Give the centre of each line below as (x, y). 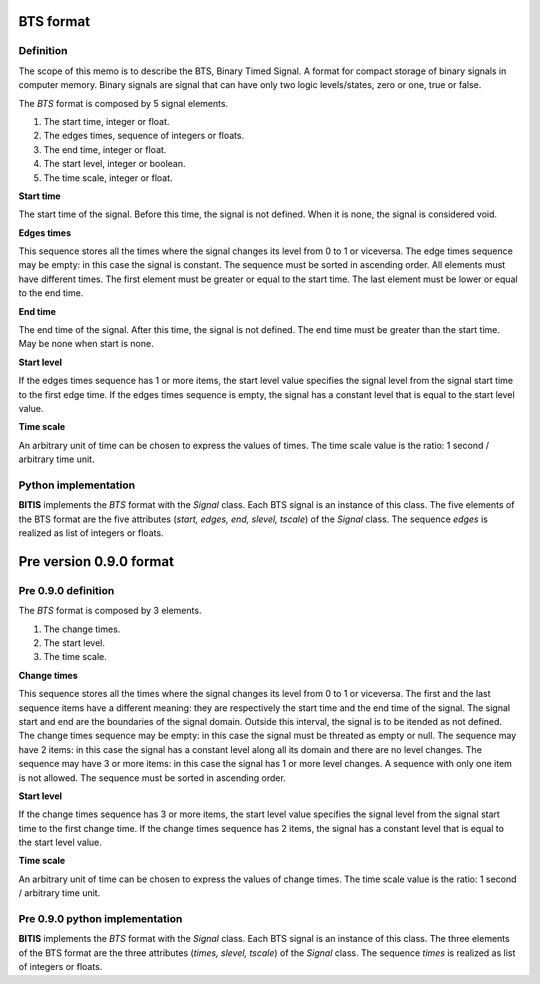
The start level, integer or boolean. (114, 164)
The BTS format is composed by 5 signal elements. (123, 103)
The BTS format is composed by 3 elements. (110, 611)
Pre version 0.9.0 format (96, 561)
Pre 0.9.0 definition (66, 590)
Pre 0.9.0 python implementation (100, 919)
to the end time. (51, 293)
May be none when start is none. (86, 344)
